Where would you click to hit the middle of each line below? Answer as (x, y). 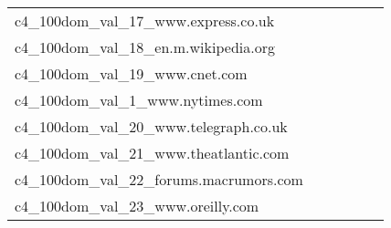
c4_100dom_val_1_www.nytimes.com (139, 100)
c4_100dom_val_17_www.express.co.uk (145, 21)
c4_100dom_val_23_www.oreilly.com (137, 206)
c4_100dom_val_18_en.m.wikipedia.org (145, 47)
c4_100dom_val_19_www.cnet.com (131, 73)
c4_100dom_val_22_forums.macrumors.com (159, 179)
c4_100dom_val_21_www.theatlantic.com (152, 153)
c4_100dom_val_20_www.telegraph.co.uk (151, 126)
